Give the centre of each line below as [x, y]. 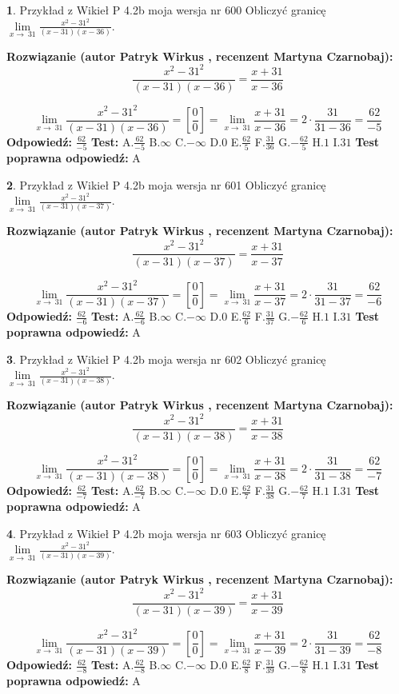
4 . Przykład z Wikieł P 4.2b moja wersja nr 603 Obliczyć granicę [166, 533]
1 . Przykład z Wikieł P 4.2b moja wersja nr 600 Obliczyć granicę [166, 10]
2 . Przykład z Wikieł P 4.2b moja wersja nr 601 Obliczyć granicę [166, 184]
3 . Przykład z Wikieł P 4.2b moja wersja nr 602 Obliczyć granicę [166, 359]
